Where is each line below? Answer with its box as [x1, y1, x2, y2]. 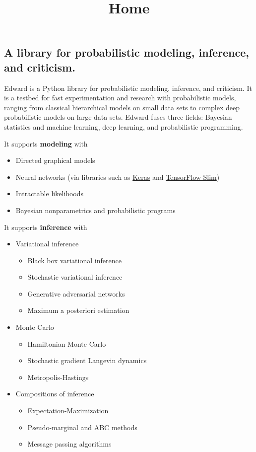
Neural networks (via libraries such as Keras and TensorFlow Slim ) [15, 171, 220, 182]
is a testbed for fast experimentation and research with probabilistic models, [4, 92, 236, 103]
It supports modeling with [4, 138, 88, 149]
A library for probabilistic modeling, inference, [4, 45, 249, 60]
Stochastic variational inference [27, 272, 123, 282]
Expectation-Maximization [27, 405, 109, 416]
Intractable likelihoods [15, 188, 84, 199]
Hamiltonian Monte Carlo [27, 338, 106, 349]
